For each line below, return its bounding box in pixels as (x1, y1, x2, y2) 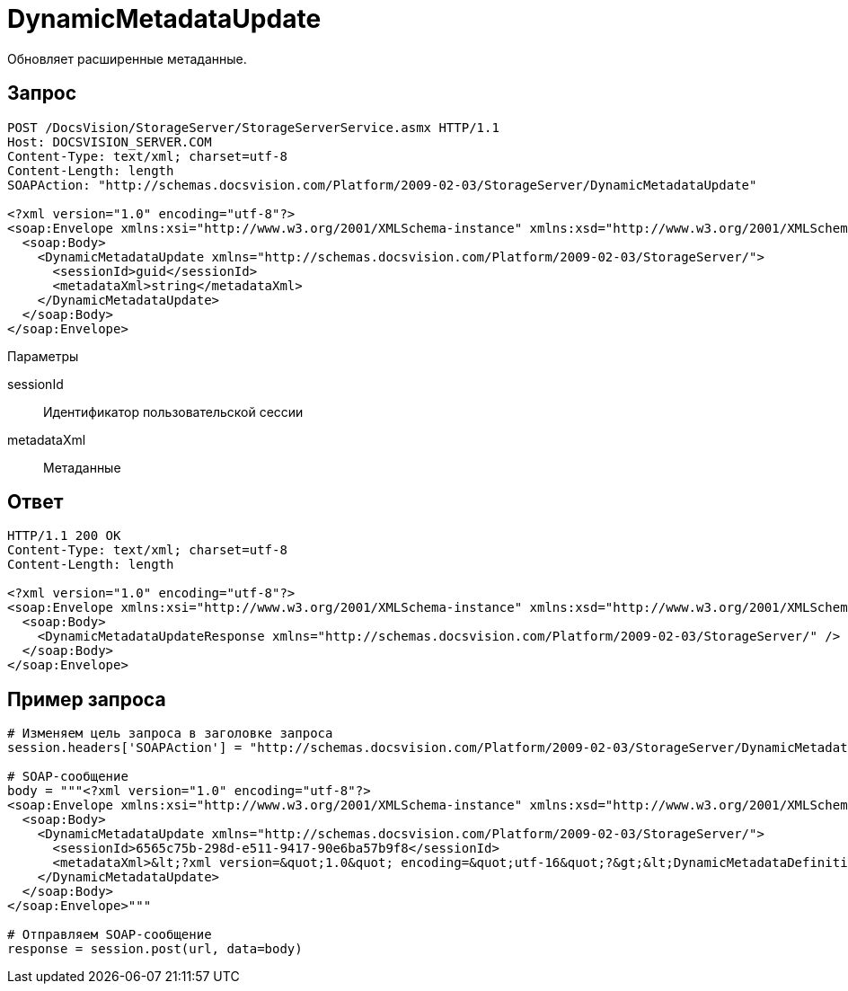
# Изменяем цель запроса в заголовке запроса (7, 726, 333, 741)
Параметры (7, 348, 79, 364)
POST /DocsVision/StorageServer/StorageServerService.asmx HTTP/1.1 (7, 119, 499, 135)
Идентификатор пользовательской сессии (43, 403, 304, 420)
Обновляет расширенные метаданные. (7, 50, 247, 66)
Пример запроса (7, 687, 166, 711)
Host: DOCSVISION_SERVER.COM (7, 134, 212, 149)
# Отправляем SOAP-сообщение (7, 927, 212, 942)
